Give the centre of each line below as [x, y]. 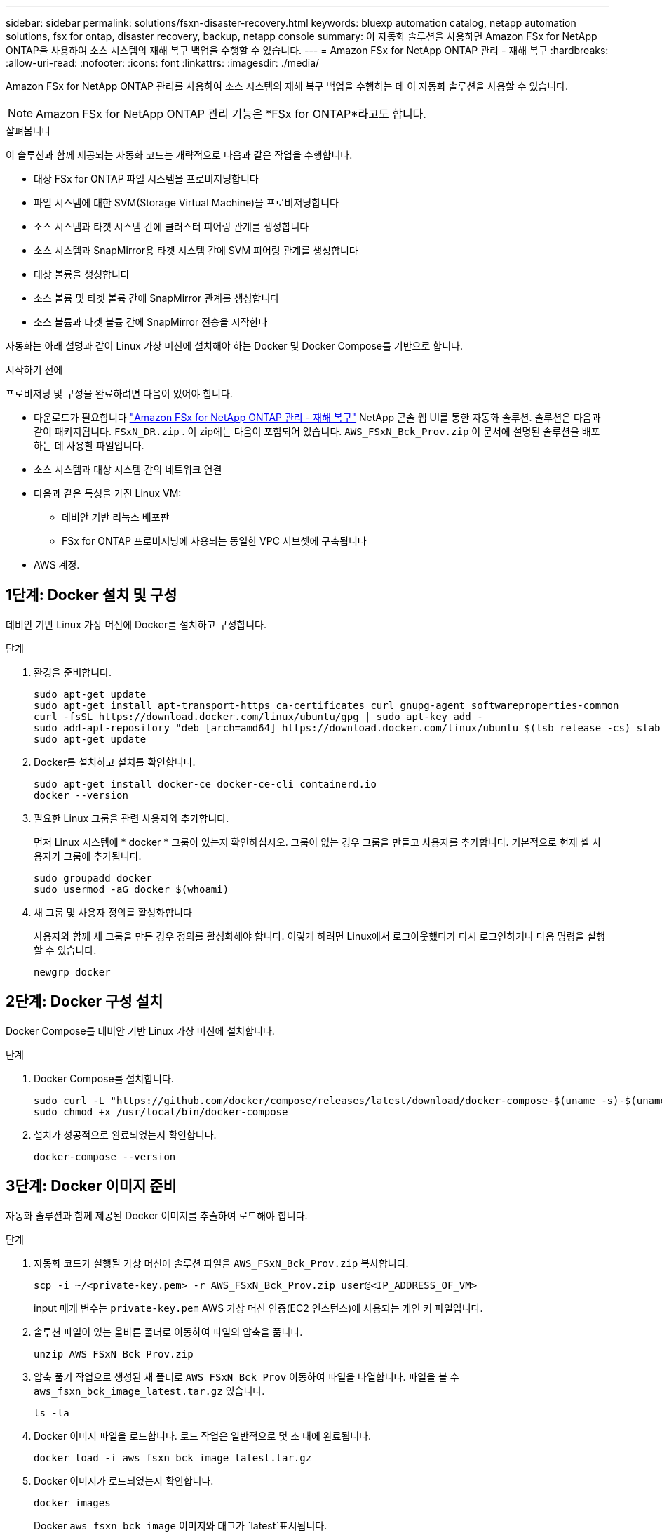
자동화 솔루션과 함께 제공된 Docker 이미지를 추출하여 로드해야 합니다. [157, 1215]
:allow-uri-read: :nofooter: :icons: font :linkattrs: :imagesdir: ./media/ [163, 63]
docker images [72, 1502]
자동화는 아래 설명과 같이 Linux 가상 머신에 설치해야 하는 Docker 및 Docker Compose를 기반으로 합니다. [234, 346]
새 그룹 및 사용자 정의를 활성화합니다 [113, 912]
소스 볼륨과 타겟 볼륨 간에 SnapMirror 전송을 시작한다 [151, 322]
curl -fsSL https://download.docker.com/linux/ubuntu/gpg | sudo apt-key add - [258, 716]
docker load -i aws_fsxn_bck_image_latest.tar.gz [173, 1458]
